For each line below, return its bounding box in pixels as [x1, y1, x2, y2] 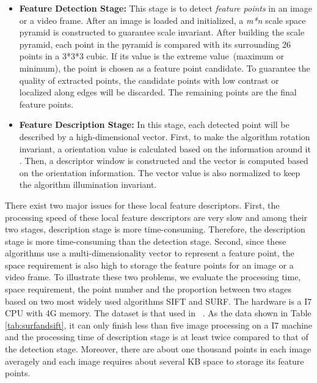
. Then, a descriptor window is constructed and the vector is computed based [19, 154, 308, 167]
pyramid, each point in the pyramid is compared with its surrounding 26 [19, 37, 291, 50]
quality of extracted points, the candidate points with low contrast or [19, 73, 279, 86]
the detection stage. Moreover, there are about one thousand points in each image [5, 343, 312, 355]
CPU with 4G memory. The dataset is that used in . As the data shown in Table [5, 307, 312, 319]
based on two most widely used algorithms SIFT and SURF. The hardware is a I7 [5, 294, 312, 307]
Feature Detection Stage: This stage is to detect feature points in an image [19, 2, 312, 14]
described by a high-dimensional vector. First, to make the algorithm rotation [19, 130, 310, 143]
